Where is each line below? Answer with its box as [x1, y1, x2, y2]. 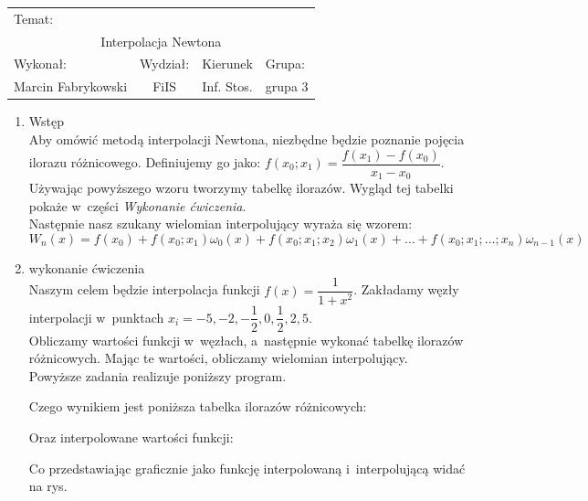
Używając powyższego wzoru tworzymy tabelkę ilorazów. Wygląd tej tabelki [28, 178, 454, 197]
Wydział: [140, 54, 190, 73]
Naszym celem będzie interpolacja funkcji [28, 280, 260, 299]
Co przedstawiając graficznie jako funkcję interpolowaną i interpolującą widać [28, 458, 466, 477]
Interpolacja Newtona [100, 31, 222, 50]
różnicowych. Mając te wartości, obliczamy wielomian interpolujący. [28, 348, 408, 368]
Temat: [14, 8, 54, 27]
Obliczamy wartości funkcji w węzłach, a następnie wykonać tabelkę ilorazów [28, 330, 464, 349]
